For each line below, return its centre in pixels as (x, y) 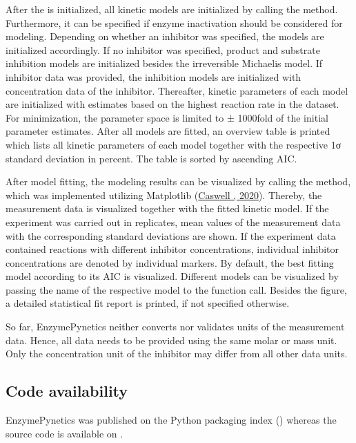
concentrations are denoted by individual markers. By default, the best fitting (170, 262)
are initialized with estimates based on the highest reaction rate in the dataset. (172, 104)
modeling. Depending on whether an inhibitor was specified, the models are (165, 36)
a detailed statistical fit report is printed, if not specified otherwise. (148, 303)
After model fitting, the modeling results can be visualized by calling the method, (178, 181)
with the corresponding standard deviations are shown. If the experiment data (171, 235)
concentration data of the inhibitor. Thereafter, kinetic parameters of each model (177, 90)
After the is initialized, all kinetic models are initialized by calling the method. (172, 9)
